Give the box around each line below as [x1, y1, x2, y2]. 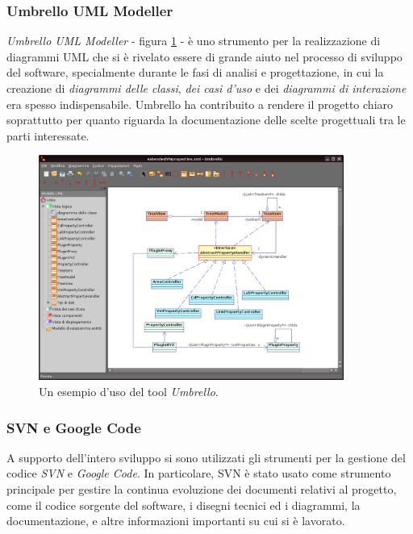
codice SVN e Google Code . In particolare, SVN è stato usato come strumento [6, 465, 391, 482]
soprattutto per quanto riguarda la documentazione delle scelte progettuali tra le [6, 111, 406, 128]
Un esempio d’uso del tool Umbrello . [39, 382, 219, 399]
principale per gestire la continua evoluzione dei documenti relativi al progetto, [6, 480, 397, 497]
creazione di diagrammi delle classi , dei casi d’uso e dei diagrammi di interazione [6, 80, 407, 96]
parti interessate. [6, 127, 90, 144]
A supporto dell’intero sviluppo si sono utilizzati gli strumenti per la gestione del [6, 448, 406, 465]
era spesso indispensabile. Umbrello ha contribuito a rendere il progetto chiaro [6, 95, 394, 112]
